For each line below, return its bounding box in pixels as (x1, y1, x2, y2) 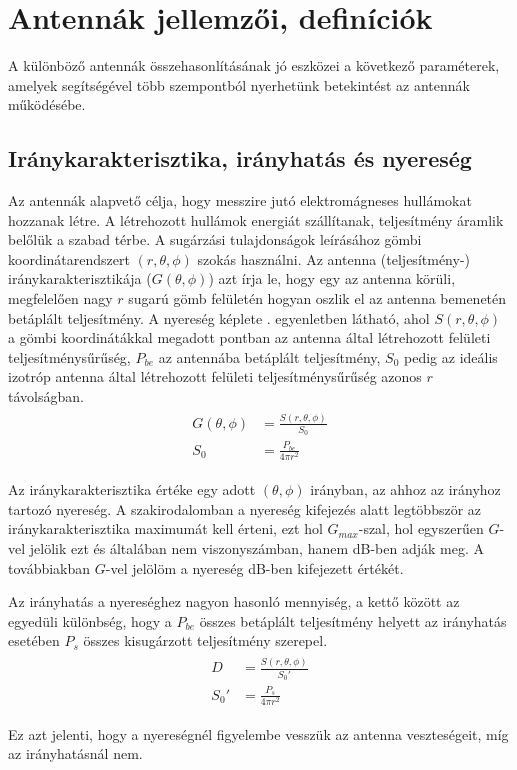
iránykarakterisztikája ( (8, 268, 152, 289)
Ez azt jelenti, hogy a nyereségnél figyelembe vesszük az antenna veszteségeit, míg (8, 723, 509, 744)
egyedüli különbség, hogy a (8, 610, 172, 631)
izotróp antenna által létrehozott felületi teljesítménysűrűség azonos (8, 366, 422, 387)
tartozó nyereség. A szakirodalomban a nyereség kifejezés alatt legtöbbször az (8, 498, 482, 519)
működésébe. (8, 94, 86, 115)
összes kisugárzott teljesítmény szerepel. (83, 630, 328, 651)
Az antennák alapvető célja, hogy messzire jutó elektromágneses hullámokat (8, 190, 472, 211)
